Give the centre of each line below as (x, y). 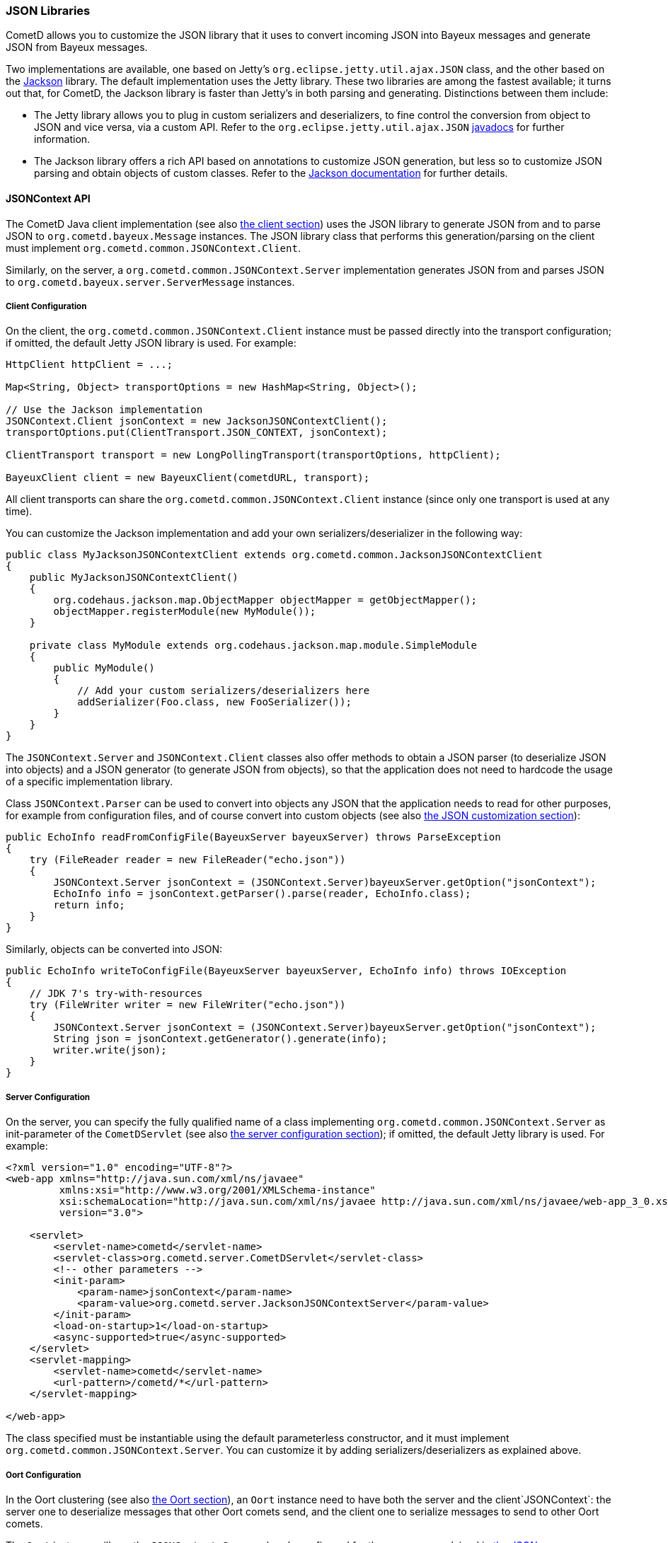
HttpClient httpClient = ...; (90, 365)
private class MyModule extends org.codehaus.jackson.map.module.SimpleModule (253, 646)
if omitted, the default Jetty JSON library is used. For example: (151, 343)
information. (62, 139)
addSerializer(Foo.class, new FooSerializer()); (214, 702)
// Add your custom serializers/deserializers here (224, 691)
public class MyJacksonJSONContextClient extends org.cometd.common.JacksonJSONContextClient (274, 555)
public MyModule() (104, 668)
